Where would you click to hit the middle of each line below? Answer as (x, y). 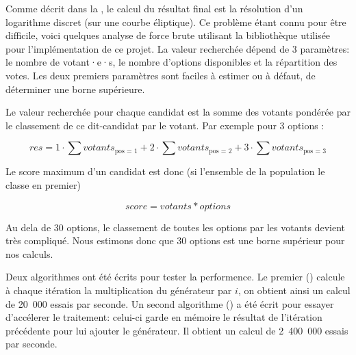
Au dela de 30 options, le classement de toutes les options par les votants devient (176, 227)
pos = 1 (126, 151)
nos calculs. (29, 253)
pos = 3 (315, 151)
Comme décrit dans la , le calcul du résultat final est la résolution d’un (154, 8)
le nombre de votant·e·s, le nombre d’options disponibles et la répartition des (171, 62)
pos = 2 (220, 151)
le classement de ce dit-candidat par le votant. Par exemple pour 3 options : (165, 125)
